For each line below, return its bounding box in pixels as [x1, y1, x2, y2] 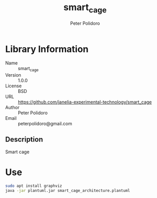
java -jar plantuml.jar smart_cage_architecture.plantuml [5, 188, 130, 193]
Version [5, 72, 21, 78]
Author [5, 105, 20, 111]
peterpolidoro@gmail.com [18, 121, 72, 127]
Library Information [5, 43, 89, 55]
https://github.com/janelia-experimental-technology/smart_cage [18, 99, 152, 105]
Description [5, 135, 43, 144]
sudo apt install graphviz [5, 183, 62, 188]
